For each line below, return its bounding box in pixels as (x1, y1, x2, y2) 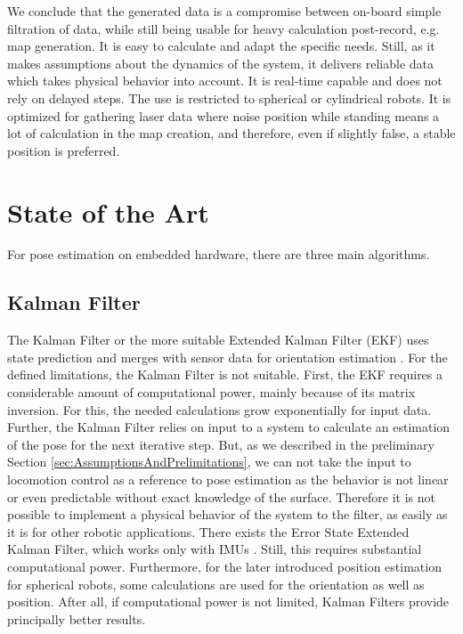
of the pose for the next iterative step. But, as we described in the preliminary (7, 435, 435, 453)
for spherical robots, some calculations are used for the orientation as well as (7, 574, 425, 593)
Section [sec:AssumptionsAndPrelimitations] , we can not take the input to (7, 452, 411, 471)
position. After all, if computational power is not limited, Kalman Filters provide (7, 592, 450, 611)
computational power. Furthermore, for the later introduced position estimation (7, 557, 442, 575)
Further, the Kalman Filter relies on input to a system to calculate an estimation (7, 418, 451, 436)
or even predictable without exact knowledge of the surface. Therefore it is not (7, 487, 435, 506)
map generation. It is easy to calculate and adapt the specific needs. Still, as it (7, 37, 435, 55)
